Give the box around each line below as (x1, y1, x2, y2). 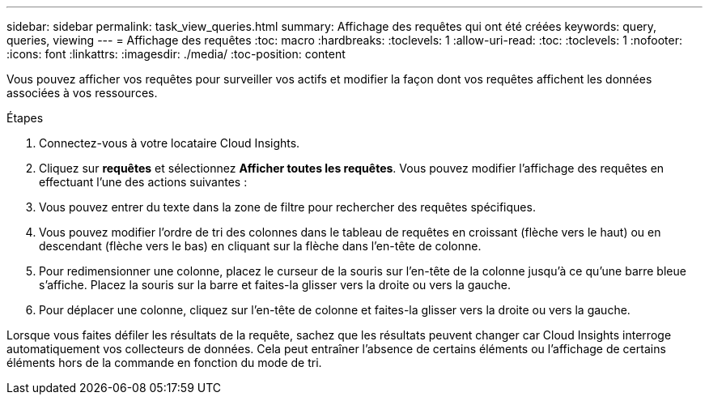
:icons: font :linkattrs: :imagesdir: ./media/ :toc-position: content (6, 47, 346, 61)
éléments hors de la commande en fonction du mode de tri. (6, 356, 322, 369)
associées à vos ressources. (6, 86, 158, 100)
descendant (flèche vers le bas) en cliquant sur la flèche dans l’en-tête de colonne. (39, 239, 482, 253)
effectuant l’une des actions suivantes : (39, 175, 248, 189)
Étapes (6, 111, 44, 125)
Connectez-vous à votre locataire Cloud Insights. (39, 136, 300, 150)
